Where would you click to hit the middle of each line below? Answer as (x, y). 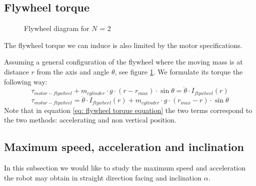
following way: (26, 81)
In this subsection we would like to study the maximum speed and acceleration (125, 167)
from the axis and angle (73, 71)
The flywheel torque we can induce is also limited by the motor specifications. (123, 45)
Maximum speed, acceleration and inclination (124, 147)
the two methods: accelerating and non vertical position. (90, 120)
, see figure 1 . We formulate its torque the (179, 71)
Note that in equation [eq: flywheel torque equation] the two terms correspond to (128, 110)
